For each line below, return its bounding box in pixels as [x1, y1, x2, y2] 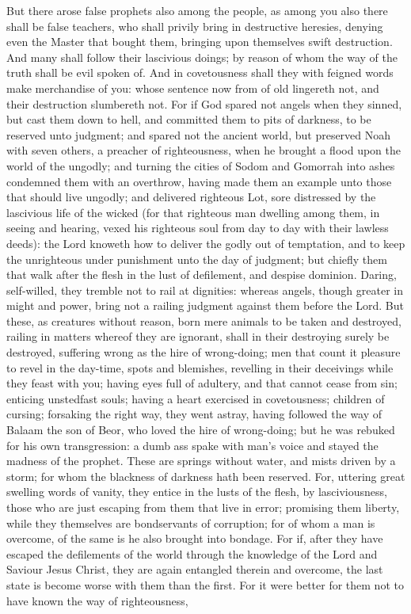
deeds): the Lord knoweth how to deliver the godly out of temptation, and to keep [6, 235, 405, 251]
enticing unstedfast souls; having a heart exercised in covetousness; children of [6, 390, 385, 406]
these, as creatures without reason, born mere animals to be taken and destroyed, [6, 312, 401, 329]
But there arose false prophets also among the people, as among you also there [6, 2, 388, 18]
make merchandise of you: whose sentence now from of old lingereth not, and [6, 79, 379, 96]
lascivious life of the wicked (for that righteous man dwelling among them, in [6, 204, 380, 220]
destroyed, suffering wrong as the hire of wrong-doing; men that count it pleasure [6, 344, 401, 360]
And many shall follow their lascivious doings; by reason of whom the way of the [6, 48, 398, 65]
